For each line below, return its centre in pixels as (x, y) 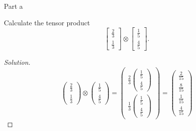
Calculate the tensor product (47, 22)
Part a (13, 6)
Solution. (17, 62)
